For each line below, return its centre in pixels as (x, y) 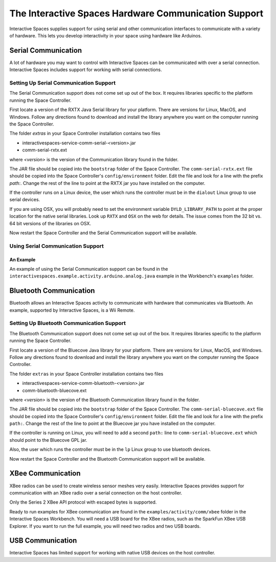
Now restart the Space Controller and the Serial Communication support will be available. (103, 233)
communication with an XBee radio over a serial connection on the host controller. (96, 493)
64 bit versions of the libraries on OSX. (50, 223)
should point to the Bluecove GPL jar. (48, 440)
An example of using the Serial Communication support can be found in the (89, 269)
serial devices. (25, 200)
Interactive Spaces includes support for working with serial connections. (86, 70)
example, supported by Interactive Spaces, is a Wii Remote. (72, 310)
